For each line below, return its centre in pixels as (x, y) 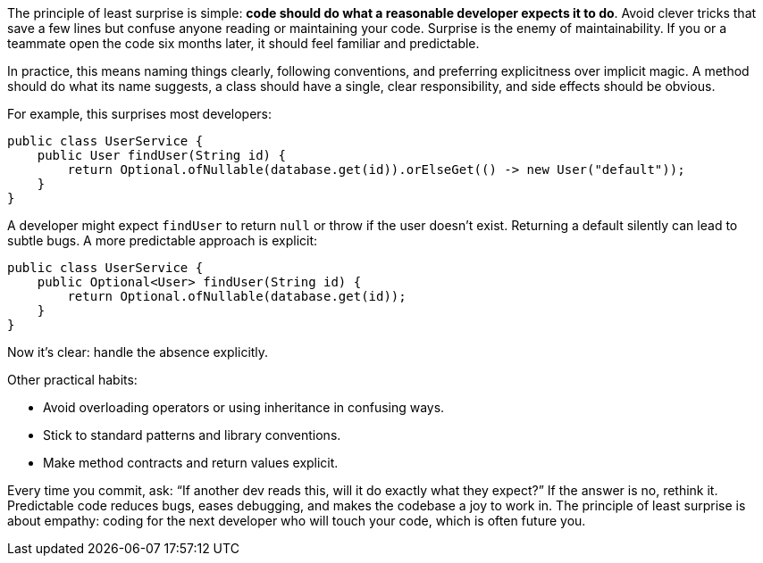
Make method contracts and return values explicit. (191, 463)
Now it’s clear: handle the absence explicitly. (138, 352)
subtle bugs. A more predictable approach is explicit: (163, 240)
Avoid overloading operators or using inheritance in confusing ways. (244, 407)
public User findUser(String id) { (161, 155)
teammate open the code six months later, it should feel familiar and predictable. (243, 43)
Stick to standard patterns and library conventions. (192, 435)
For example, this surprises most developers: (140, 114)
